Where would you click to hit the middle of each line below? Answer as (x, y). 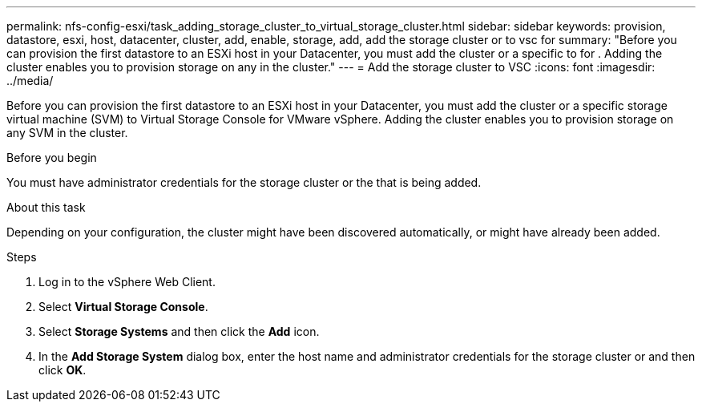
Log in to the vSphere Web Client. (127, 282)
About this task (46, 207)
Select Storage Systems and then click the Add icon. (179, 331)
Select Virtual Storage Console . (123, 307)
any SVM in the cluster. (67, 133)
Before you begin (52, 158)
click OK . (63, 370)
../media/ (30, 81)
